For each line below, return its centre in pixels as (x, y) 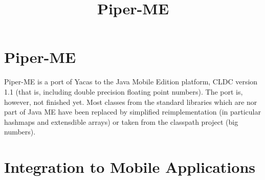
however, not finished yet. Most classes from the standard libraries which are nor (131, 102)
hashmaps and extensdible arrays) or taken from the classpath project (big (121, 121)
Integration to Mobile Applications (130, 167)
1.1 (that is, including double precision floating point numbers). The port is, (124, 91)
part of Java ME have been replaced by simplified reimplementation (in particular (132, 112)
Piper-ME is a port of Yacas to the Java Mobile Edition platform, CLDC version (131, 82)
